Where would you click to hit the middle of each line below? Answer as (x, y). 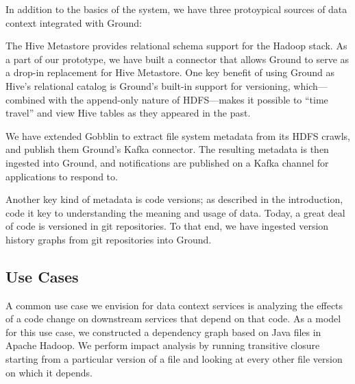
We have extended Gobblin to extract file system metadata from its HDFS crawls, (178, 135)
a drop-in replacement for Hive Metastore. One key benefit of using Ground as (170, 72)
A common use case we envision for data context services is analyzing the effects (174, 305)
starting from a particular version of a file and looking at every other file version (174, 359)
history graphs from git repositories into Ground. (109, 239)
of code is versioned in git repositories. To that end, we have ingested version (167, 226)
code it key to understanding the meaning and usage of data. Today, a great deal (175, 212)
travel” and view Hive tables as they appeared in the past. (128, 113)
